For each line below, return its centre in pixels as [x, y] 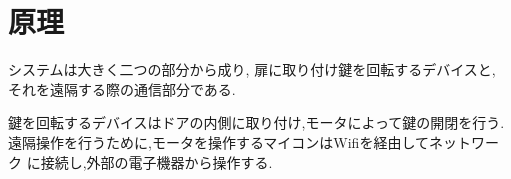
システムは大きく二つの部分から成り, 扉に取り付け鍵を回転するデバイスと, [252, 69]
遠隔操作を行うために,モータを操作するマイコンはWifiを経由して [218, 141]
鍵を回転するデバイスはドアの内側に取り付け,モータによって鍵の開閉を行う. [256, 122]
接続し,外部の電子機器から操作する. [156, 161]
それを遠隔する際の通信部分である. [122, 88]
